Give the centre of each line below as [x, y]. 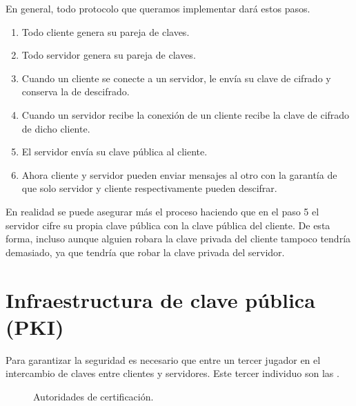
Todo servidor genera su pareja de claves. [109, 55]
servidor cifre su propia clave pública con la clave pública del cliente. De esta [168, 225]
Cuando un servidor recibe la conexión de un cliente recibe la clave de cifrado [186, 114]
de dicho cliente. [56, 128]
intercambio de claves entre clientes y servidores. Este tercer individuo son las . [172, 373]
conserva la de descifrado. [76, 91]
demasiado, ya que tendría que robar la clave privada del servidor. [145, 252]
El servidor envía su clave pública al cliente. [115, 152]
